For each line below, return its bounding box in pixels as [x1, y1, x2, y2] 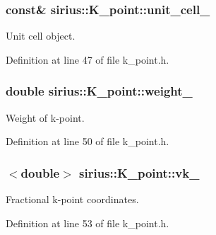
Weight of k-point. [6, 110, 85, 125]
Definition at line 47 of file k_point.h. [6, 52, 169, 67]
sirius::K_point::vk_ [79, 164, 200, 181]
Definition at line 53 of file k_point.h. [6, 215, 169, 230]
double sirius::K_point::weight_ [6, 82, 193, 100]
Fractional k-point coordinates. [6, 192, 139, 207]
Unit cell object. [6, 28, 76, 43]
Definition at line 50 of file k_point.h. [6, 134, 169, 149]
